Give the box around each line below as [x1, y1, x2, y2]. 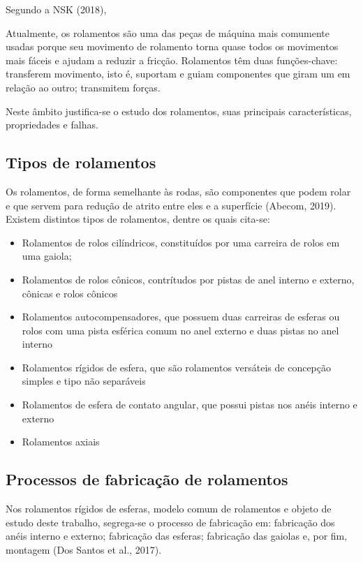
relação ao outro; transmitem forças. [6, 80, 161, 94]
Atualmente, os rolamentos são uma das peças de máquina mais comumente [6, 25, 329, 40]
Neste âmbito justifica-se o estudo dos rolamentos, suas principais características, [6, 103, 352, 118]
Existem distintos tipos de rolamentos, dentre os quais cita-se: [6, 212, 270, 226]
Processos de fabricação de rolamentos [6, 468, 288, 490]
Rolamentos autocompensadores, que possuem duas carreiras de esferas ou [22, 309, 340, 324]
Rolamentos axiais [22, 434, 100, 449]
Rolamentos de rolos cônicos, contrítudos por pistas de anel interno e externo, [22, 272, 355, 286]
